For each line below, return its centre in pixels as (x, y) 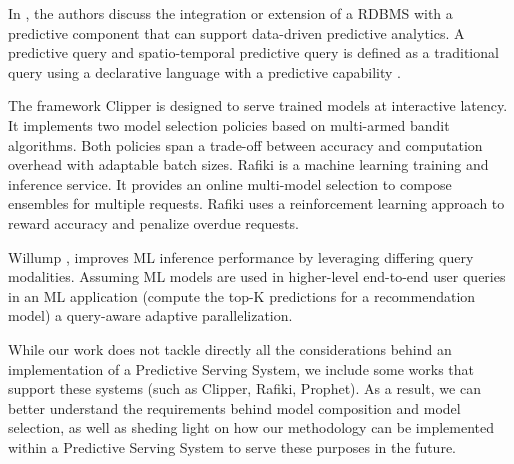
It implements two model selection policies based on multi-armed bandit (229, 124)
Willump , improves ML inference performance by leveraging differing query (241, 256)
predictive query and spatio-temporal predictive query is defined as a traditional (253, 52)
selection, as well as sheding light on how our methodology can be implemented (251, 427)
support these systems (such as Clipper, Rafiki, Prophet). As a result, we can (244, 388)
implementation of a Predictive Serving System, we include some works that (241, 368)
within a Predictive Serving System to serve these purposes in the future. (232, 446)
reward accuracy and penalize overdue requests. (153, 222)
